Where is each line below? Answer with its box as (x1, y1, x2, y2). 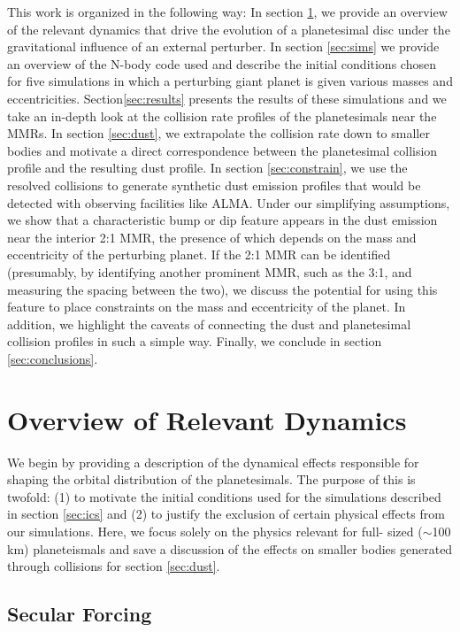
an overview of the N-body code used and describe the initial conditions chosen (7, 54, 436, 73)
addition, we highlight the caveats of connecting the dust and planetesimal (7, 314, 411, 333)
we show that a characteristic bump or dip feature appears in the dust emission (7, 211, 438, 229)
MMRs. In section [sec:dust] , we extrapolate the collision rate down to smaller (7, 124, 430, 143)
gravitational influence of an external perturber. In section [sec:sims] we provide (7, 37, 440, 56)
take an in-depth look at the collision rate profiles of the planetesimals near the (7, 106, 437, 125)
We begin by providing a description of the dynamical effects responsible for (7, 452, 419, 471)
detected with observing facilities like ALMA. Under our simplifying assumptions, (7, 193, 450, 212)
